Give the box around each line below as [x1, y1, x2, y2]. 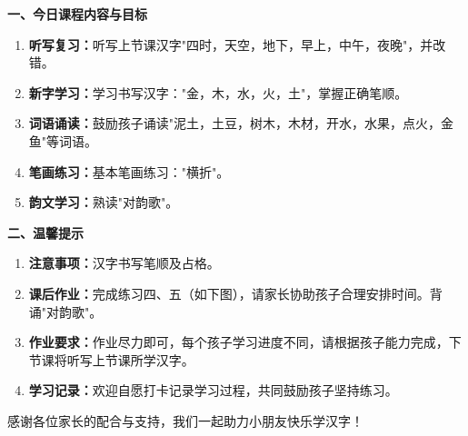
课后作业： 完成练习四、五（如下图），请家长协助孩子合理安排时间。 [28, 283, 430, 302]
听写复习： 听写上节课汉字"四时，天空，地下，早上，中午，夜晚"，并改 [28, 35, 446, 54]
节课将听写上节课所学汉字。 [28, 350, 194, 369]
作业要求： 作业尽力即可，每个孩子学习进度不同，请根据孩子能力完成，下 [28, 332, 462, 352]
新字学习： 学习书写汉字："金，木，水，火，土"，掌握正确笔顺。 [28, 83, 408, 102]
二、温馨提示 [7, 223, 84, 242]
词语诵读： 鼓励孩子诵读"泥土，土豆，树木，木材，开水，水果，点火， [28, 114, 442, 133]
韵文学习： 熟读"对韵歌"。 [28, 193, 179, 212]
